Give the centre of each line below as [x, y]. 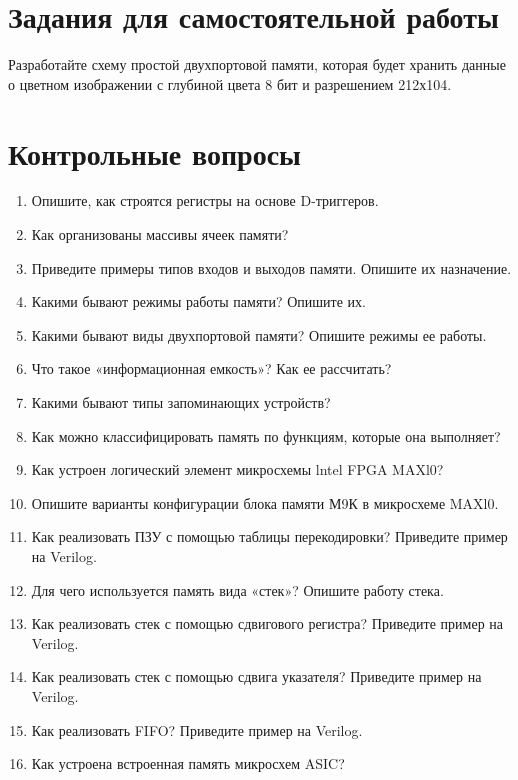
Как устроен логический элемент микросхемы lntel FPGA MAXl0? [237, 469]
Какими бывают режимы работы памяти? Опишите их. [198, 301]
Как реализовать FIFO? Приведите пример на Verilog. [197, 729]
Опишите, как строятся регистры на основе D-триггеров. [205, 200]
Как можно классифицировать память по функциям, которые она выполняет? [266, 435]
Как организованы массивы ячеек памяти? [160, 234]
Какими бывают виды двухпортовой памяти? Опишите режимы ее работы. [259, 334]
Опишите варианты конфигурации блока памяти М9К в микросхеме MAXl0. [265, 502]
